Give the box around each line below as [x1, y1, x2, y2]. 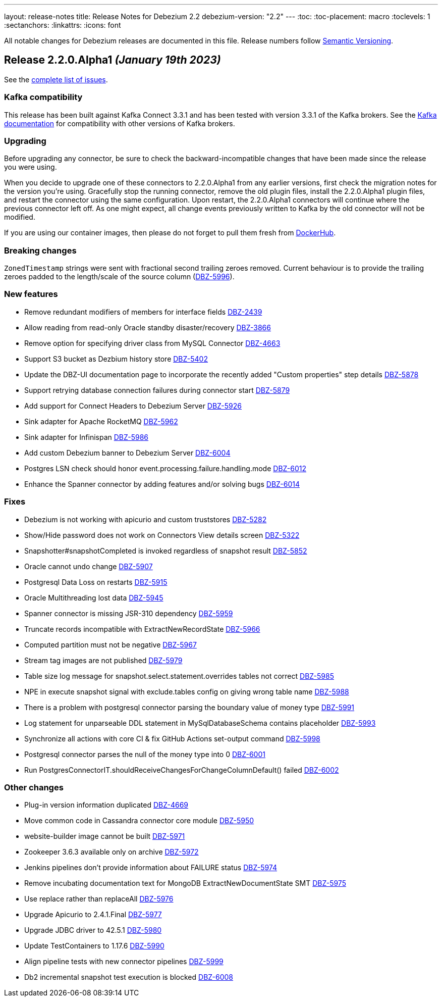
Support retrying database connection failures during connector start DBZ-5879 [24, 385, 290, 394]
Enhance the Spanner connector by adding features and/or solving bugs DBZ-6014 [24, 479, 300, 488]
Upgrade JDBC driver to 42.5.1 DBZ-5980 [24, 926, 162, 935]
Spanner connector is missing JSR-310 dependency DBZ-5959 [24, 609, 233, 618]
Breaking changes [4, 245, 77, 256]
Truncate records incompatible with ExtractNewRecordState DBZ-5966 [24, 624, 260, 633]
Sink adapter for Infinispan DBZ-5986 [24, 432, 149, 441]
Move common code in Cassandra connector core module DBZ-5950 [24, 816, 254, 825]
